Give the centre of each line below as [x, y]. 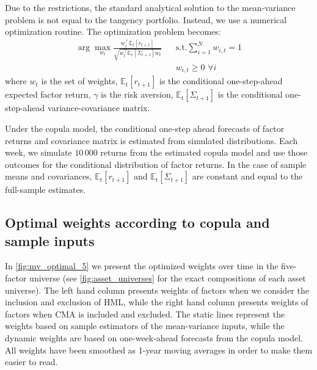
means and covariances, [49, 176]
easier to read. [31, 362]
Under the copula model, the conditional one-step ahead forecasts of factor [145, 128]
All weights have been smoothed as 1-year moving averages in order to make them [159, 350]
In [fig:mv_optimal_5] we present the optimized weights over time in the [142, 266]
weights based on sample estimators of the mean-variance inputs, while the [145, 326]
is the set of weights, [79, 81]
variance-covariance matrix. [99, 108]
